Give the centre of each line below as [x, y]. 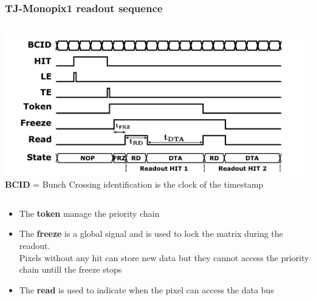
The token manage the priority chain [89, 213]
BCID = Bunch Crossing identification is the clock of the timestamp [134, 184]
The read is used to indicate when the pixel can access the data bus [146, 289]
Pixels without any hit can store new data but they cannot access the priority [164, 257]
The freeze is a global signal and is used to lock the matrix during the [151, 234]
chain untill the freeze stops [70, 269]
